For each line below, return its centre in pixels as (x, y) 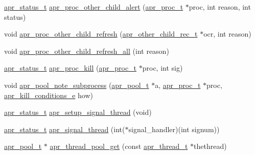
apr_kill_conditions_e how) (49, 95)
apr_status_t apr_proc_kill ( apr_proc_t (71, 68)
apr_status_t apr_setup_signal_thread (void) (78, 112)
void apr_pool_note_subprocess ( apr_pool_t (77, 85)
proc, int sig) (163, 68)
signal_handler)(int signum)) (174, 129)
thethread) (210, 146)
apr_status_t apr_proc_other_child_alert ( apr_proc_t (94, 7)
